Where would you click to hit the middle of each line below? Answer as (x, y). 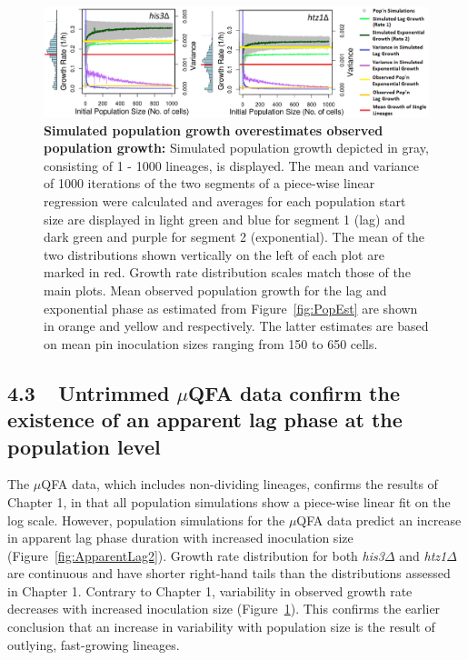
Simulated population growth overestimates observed (214, 130)
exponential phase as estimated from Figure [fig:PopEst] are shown (231, 308)
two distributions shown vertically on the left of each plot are (214, 254)
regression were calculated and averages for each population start (225, 200)
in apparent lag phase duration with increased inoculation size (180, 538)
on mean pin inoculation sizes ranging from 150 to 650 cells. (211, 343)
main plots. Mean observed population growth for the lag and (215, 290)
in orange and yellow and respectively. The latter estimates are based (236, 326)
